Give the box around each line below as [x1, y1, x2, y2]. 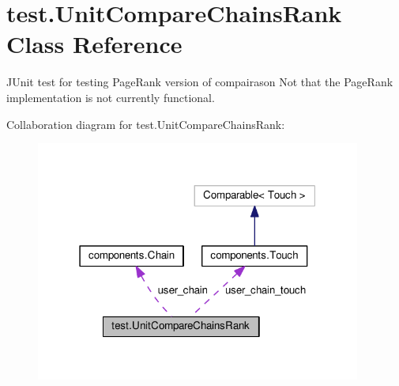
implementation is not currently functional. [6, 89, 215, 105]
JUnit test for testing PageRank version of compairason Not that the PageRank [6, 74, 393, 90]
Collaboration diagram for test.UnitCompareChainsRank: [6, 115, 285, 132]
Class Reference [6, 28, 183, 60]
